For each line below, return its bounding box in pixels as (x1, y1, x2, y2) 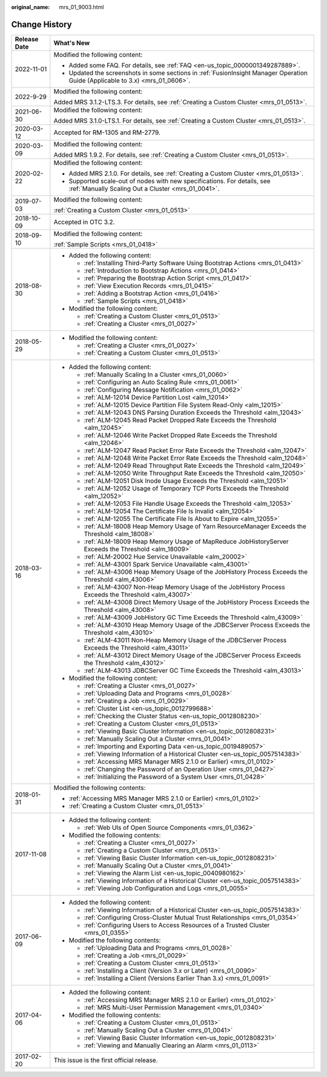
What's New (53, 38, 90, 47)
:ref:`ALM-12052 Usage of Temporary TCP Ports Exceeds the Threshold (84, 484, 289, 492)
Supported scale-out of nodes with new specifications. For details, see (68, 177, 271, 185)
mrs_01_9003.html (59, 4, 104, 10)
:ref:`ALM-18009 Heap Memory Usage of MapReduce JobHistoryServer (84, 537, 289, 546)
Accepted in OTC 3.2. (53, 217, 115, 226)
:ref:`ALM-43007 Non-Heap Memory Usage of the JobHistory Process (84, 583, 285, 591)
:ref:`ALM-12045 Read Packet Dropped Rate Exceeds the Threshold (84, 416, 277, 424)
